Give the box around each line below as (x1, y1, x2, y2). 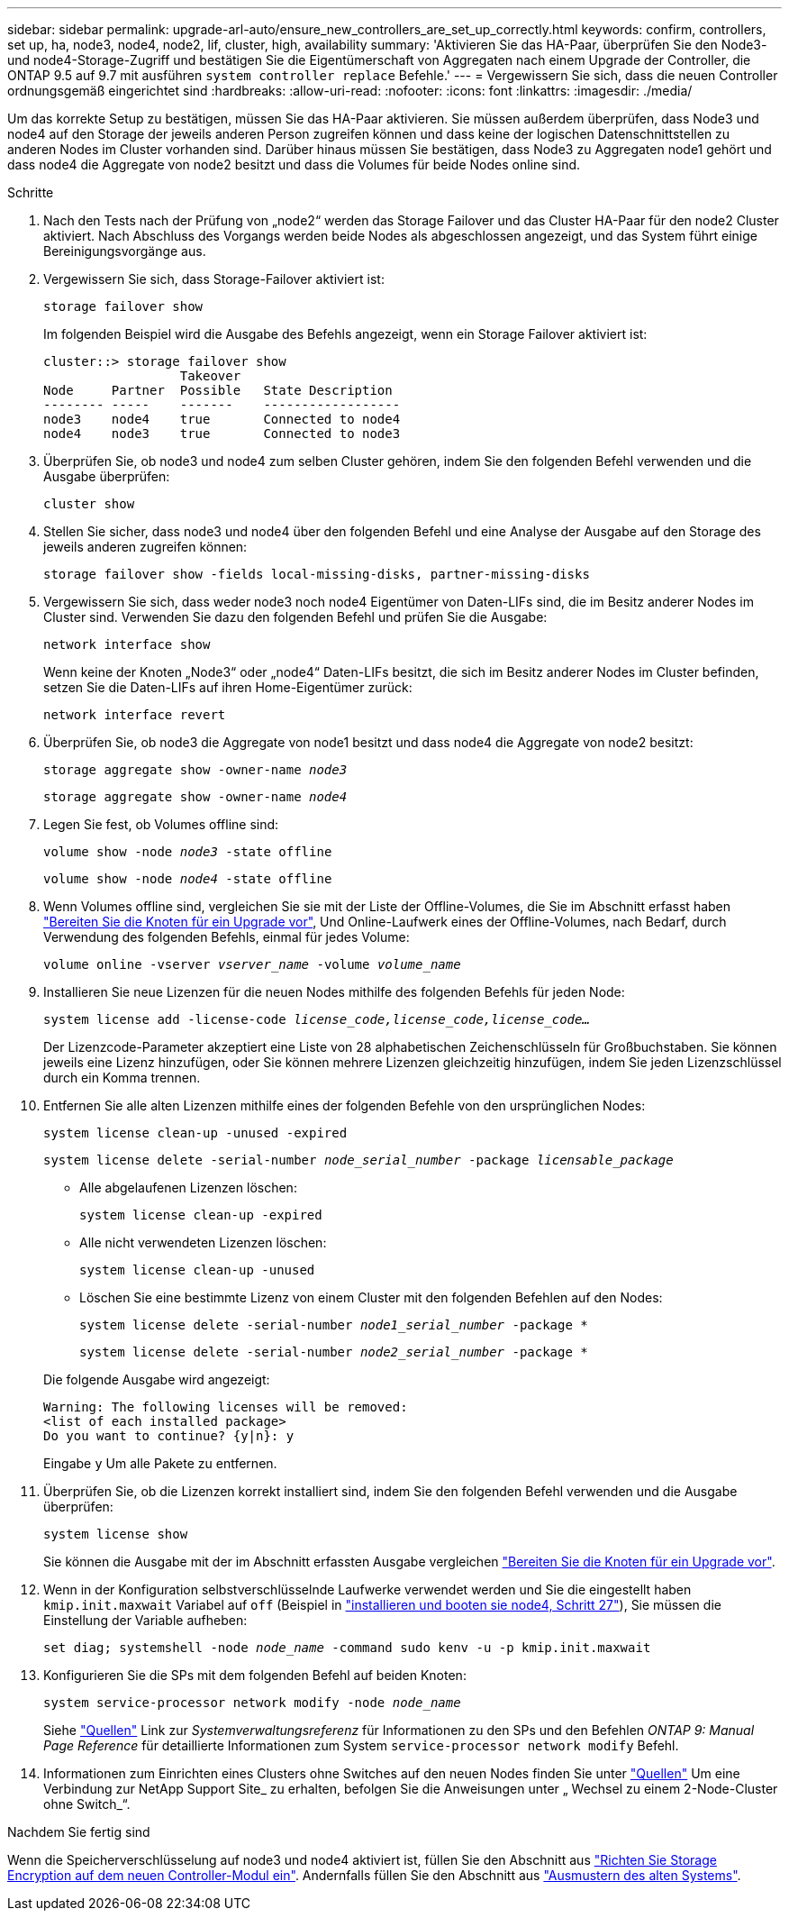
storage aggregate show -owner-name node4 (43, 790, 348, 804)
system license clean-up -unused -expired (43, 1126, 348, 1140)
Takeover (179, 369, 241, 383)
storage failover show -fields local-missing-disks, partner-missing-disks (43, 567, 590, 581)
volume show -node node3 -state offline (43, 845, 332, 859)
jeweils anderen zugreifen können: (43, 539, 248, 554)
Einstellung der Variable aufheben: (43, 1612, 248, 1628)
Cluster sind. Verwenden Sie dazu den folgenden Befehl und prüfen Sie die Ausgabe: (43, 609, 548, 625)
